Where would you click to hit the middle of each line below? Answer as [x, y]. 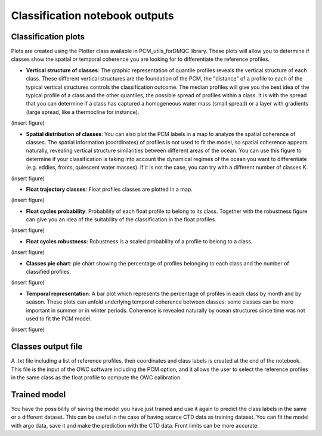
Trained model [38, 395]
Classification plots [48, 37]
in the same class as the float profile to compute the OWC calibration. [96, 378]
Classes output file [47, 347]
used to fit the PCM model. [59, 319]
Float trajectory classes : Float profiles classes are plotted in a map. [109, 189]
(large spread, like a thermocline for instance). [83, 112]
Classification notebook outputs [92, 16]
